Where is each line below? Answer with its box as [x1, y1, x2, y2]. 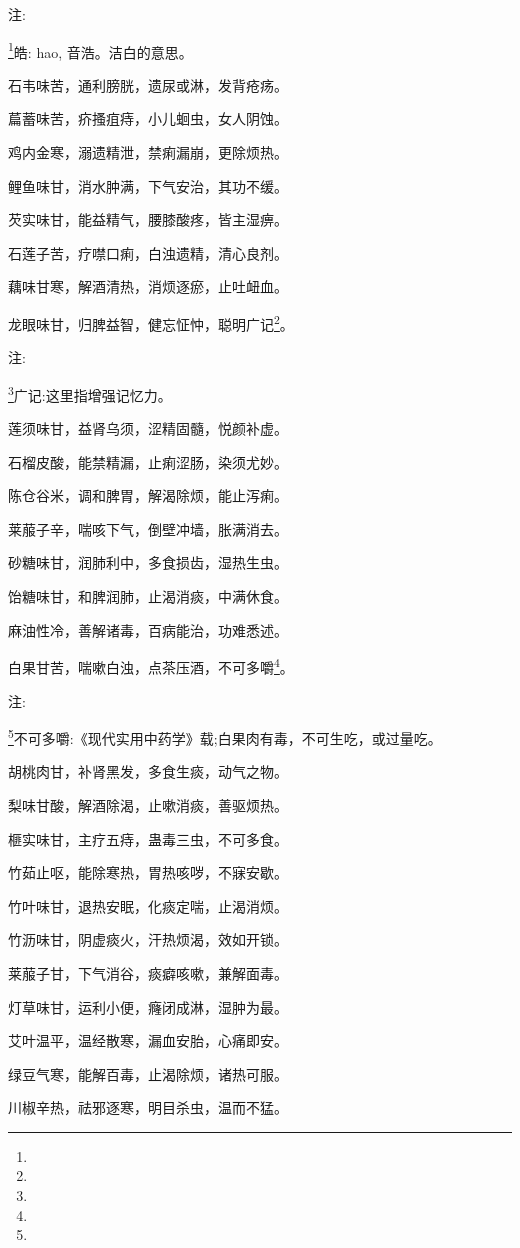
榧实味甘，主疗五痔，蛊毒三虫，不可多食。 [8, 828, 288, 849]
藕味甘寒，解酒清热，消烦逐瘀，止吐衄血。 [8, 276, 288, 297]
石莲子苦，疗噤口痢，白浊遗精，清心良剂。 [8, 242, 288, 263]
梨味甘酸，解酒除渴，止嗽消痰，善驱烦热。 [8, 794, 288, 815]
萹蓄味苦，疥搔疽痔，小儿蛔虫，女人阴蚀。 [8, 108, 288, 129]
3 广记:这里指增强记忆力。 [8, 381, 172, 405]
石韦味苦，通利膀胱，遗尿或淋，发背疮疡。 [8, 74, 288, 95]
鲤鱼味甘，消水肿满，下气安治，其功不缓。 [8, 175, 288, 196]
